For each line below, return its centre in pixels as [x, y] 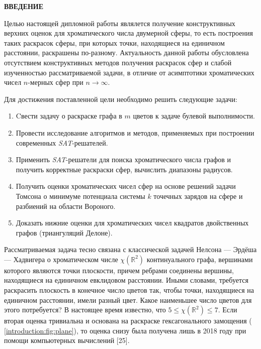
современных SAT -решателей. [62, 142]
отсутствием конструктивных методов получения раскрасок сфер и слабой [118, 62]
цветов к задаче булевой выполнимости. [194, 116]
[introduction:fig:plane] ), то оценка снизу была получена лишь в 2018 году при [125, 330]
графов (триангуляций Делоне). [64, 232]
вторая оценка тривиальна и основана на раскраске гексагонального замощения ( [128, 321]
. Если [228, 310]
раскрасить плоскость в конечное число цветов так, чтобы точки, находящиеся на [129, 290]
